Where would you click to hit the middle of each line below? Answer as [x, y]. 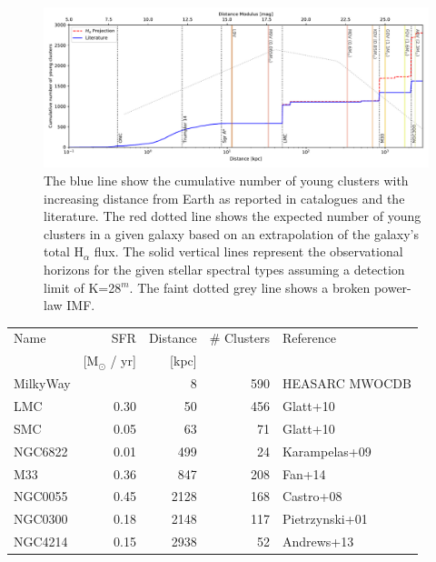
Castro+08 [312, 496]
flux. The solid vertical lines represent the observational [248, 251]
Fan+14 [304, 473]
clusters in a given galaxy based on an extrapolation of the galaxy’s [232, 233]
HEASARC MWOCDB [347, 383]
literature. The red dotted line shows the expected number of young [233, 216]
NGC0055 [41, 496]
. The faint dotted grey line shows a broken [250, 287]
